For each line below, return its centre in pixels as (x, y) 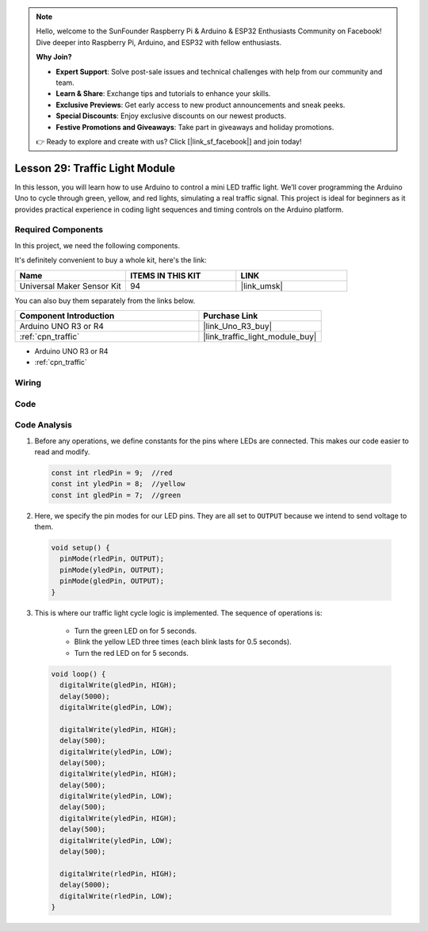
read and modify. (62, 451)
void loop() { (78, 674)
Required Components (59, 230)
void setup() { (80, 548)
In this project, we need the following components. (97, 245)
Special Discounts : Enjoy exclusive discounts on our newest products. (171, 116)
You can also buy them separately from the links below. (105, 301)
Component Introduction (67, 316)
